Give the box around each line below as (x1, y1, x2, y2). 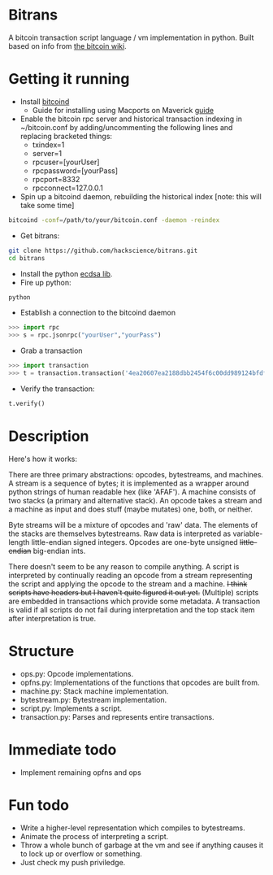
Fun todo (8, 795, 69, 814)
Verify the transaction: (19, 384, 95, 394)
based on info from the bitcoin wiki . (8, 41, 128, 50)
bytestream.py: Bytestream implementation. (19, 694, 167, 704)
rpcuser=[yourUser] (32, 157, 100, 167)
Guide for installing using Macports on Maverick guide (32, 105, 214, 115)
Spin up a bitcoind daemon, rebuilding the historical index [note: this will (19, 191, 262, 201)
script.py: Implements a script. (19, 703, 123, 713)
